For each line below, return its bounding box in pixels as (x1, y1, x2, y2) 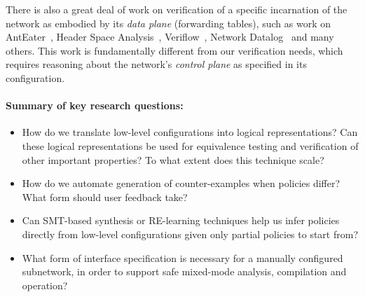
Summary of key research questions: (6, 98, 184, 113)
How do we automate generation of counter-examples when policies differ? (22, 176, 340, 191)
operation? (22, 277, 68, 292)
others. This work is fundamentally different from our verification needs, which (6, 43, 343, 57)
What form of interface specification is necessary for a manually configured (22, 250, 343, 265)
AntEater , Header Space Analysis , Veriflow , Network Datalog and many (6, 29, 334, 44)
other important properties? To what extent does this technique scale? (22, 152, 324, 167)
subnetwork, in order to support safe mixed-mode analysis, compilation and (22, 264, 347, 279)
